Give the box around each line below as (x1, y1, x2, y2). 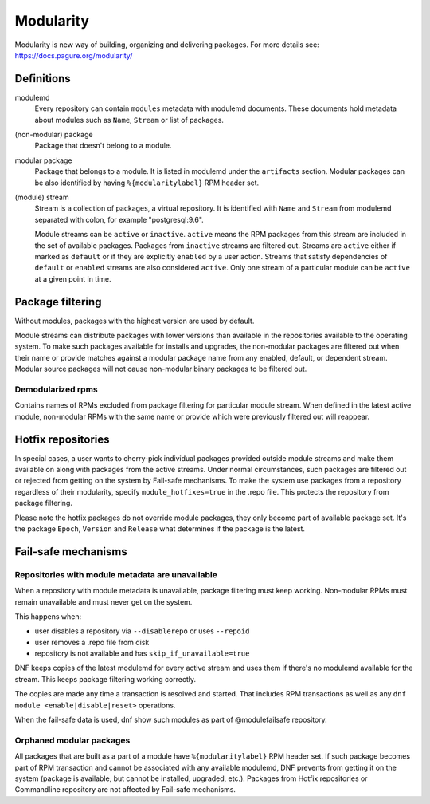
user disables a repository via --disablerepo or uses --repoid (34, 626, 250, 636)
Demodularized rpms (14, 384, 99, 395)
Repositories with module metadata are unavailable (14, 569, 218, 580)
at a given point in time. (34, 274, 111, 283)
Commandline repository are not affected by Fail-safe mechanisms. (14, 785, 236, 794)
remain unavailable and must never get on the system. (14, 597, 193, 606)
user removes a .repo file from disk (34, 637, 150, 647)
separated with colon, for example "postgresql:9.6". (34, 215, 205, 224)
